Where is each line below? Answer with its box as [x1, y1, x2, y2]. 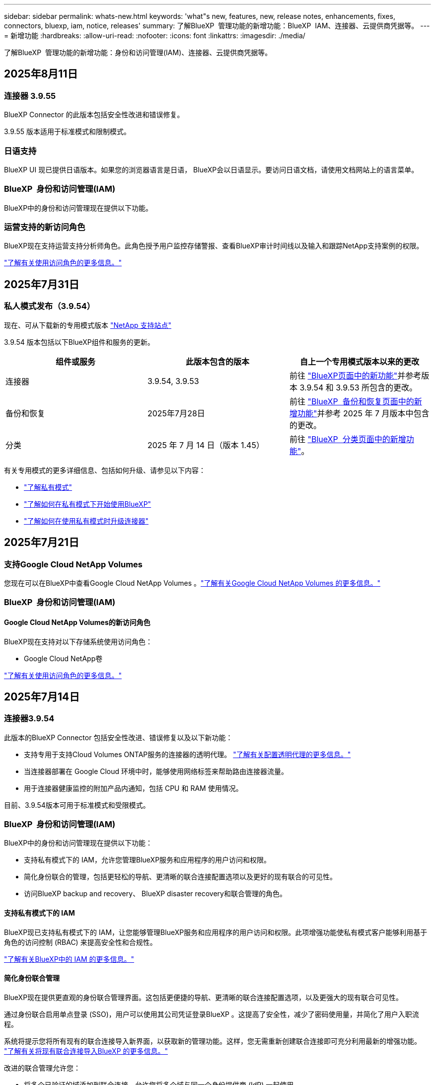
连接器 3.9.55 [4, 90, 56, 101]
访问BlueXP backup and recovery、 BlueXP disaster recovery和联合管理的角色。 [24, 889, 287, 898]
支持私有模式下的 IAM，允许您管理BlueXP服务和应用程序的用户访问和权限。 [24, 855, 271, 864]
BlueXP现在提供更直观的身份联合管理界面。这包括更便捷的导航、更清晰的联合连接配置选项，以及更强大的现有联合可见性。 [4, 993, 403, 1002]
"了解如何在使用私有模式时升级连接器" [24, 516, 149, 525]
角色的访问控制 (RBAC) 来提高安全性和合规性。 [4, 937, 157, 946]
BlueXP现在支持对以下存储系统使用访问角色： [4, 637, 153, 646]
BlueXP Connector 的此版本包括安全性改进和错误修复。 [4, 110, 184, 119]
